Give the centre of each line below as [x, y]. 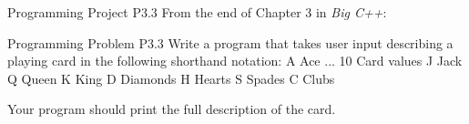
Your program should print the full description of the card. [172, 109]
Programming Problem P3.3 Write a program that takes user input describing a [230, 42]
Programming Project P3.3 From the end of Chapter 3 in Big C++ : [197, 12]
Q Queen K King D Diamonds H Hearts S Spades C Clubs [171, 78]
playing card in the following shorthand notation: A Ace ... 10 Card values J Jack [235, 61]
